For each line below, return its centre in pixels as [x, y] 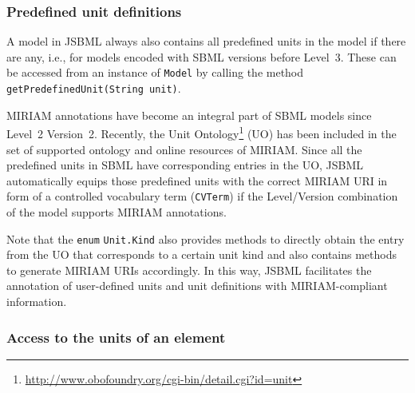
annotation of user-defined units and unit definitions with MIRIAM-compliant [197, 286]
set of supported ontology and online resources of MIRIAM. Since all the [184, 149]
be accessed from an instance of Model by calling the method [155, 72]
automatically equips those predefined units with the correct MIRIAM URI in [197, 180]
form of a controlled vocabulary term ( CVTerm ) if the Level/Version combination [202, 196]
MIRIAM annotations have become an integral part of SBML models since [189, 115]
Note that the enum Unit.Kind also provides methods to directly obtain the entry [206, 238]
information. [37, 302]
